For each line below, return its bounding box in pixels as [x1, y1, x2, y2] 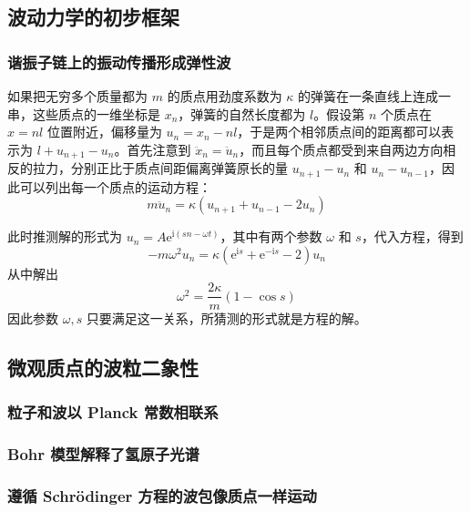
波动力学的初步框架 [7, 3, 179, 31]
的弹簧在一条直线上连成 [298, 87, 439, 105]
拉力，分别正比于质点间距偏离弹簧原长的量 [32, 159, 288, 178]
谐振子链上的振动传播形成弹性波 [7, 50, 231, 73]
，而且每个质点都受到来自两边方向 [239, 139, 444, 159]
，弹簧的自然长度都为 [178, 104, 306, 123]
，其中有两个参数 [220, 227, 322, 246]
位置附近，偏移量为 [46, 122, 162, 141]
